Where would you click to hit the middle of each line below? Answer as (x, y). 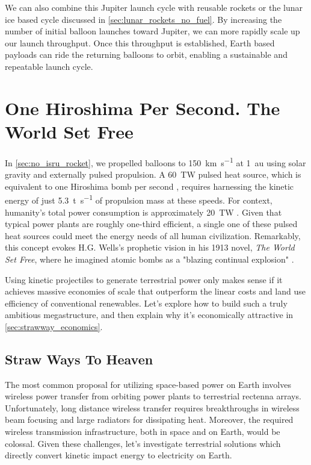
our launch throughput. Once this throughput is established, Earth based (140, 42)
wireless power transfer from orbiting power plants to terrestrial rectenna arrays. (153, 396)
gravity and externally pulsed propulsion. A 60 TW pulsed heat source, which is (153, 174)
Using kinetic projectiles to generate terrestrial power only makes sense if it (144, 279)
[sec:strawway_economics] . (54, 326)
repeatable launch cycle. (49, 66)
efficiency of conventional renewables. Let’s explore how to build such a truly (146, 303)
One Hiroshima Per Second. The (143, 108)
